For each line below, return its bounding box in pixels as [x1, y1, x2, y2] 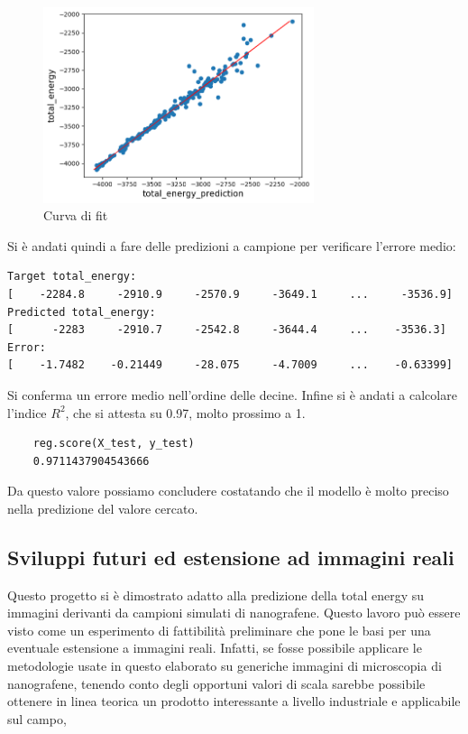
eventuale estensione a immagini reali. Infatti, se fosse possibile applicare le [7, 638, 422, 657]
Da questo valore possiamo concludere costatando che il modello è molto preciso [7, 481, 449, 500]
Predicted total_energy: [7, 305, 156, 319]
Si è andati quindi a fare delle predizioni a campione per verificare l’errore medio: [7, 236, 456, 255]
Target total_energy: [7, 270, 137, 283]
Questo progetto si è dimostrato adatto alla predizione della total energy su [7, 585, 425, 604]
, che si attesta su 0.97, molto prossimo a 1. [65, 403, 306, 422]
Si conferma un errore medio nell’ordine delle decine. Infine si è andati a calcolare [7, 385, 457, 404]
